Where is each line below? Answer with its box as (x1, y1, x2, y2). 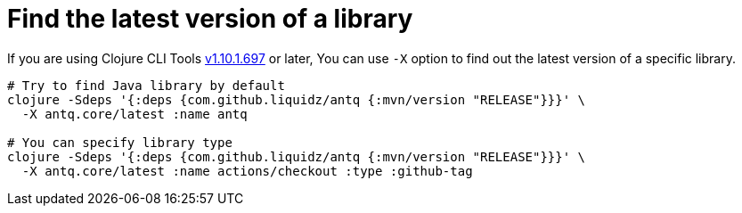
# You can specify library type (7, 135, 232, 150)
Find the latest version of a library (7, 4, 413, 34)
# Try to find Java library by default (7, 78, 285, 93)
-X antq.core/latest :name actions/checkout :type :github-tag (21, 163, 473, 178)
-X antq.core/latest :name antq (21, 106, 248, 121)
